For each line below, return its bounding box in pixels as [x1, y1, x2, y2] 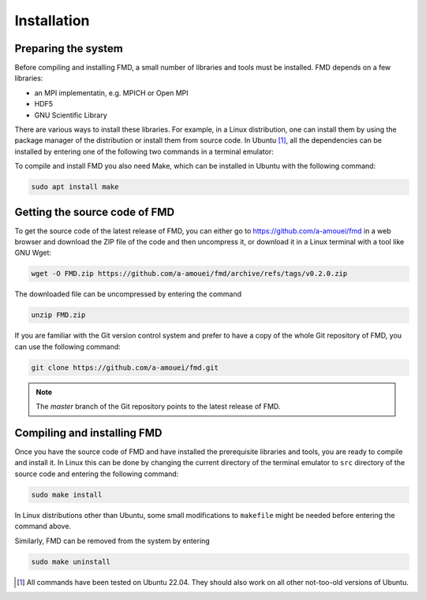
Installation [14, 12, 90, 29]
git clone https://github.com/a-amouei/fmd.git [31, 363, 219, 372]
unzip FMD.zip [31, 311, 86, 319]
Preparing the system [14, 42, 124, 55]
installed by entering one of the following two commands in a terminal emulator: [14, 147, 274, 156]
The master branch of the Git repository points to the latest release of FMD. [35, 402, 281, 412]
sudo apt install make [31, 182, 119, 192]
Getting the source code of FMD [14, 205, 175, 218]
